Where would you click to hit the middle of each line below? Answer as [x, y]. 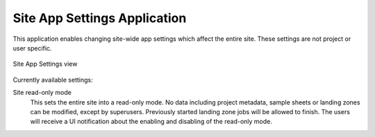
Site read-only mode [42, 93]
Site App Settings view [45, 64]
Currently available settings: [53, 80]
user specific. [32, 48]
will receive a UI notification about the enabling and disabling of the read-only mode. [151, 122]
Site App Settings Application [100, 18]
